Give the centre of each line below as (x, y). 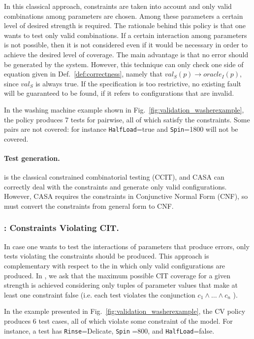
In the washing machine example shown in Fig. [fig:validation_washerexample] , (124, 109)
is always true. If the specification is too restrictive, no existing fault (138, 83)
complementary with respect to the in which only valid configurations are (115, 265)
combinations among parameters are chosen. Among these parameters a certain (124, 16)
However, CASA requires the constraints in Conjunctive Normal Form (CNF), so (126, 196)
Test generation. (32, 158)
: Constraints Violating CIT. (62, 228)
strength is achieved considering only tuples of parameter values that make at (121, 285)
